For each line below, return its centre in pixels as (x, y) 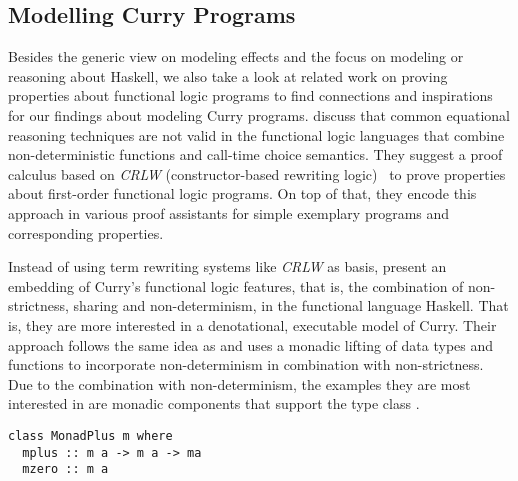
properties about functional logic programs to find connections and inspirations (250, 95)
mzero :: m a (65, 469)
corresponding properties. (86, 232)
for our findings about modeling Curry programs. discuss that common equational (259, 114)
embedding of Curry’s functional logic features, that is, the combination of (236, 285)
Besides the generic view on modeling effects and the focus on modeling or (236, 56)
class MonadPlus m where (90, 435)
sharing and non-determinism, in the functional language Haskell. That (291, 305)
